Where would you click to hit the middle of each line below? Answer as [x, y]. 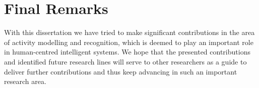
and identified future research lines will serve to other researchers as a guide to [125, 61]
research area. [25, 81]
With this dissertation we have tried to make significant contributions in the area [129, 32]
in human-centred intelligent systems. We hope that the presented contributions [127, 52]
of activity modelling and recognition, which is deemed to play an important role [129, 42]
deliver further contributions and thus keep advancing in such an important [121, 71]
